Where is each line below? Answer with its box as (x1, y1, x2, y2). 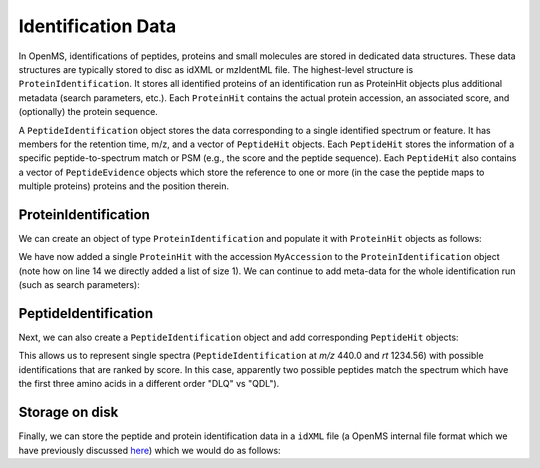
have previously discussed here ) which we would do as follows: (18, 444, 281, 456)
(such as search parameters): (18, 279, 140, 291)
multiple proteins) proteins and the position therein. (18, 180, 230, 192)
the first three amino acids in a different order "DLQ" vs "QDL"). (18, 378, 280, 390)
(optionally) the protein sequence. (18, 106, 159, 118)
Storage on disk (18, 404, 119, 421)
